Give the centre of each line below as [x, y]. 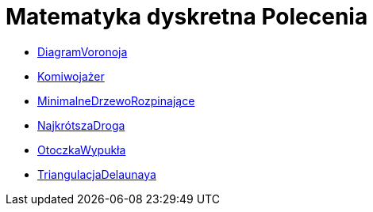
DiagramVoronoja [83, 51]
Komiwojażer [71, 76]
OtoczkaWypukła [82, 150]
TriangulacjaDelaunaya [97, 174]
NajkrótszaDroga [81, 125]
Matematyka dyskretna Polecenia [187, 17]
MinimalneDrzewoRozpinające [116, 100]
